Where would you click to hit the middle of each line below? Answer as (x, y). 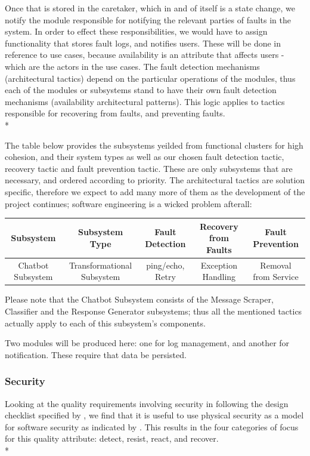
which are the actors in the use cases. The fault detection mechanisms (132, 66)
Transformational (100, 265)
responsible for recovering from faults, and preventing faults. (115, 113)
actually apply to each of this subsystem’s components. (105, 323)
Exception (219, 265)
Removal (276, 265)
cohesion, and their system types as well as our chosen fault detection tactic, (145, 157)
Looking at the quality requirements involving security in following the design (147, 403)
